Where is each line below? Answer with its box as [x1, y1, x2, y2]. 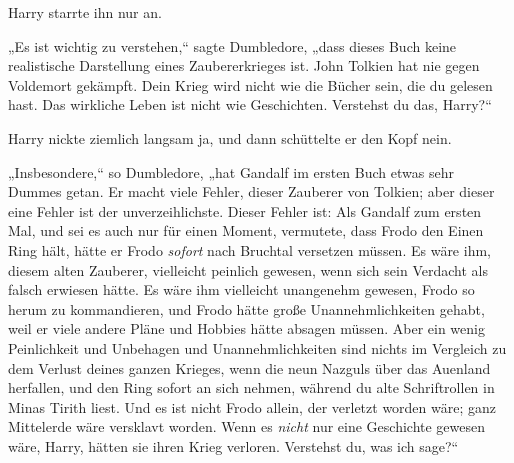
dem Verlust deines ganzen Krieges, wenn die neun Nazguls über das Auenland [8, 357, 491, 378]
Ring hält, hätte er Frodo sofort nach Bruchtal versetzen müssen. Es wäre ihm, [8, 239, 491, 260]
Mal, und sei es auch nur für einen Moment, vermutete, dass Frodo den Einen [8, 220, 484, 241]
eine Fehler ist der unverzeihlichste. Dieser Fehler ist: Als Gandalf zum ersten [8, 200, 482, 221]
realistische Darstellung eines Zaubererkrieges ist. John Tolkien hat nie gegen [8, 55, 480, 76]
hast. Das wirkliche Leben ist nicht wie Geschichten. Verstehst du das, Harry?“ [8, 94, 492, 115]
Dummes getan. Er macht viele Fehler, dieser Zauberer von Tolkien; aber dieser [8, 181, 495, 202]
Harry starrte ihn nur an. [8, 2, 162, 22]
